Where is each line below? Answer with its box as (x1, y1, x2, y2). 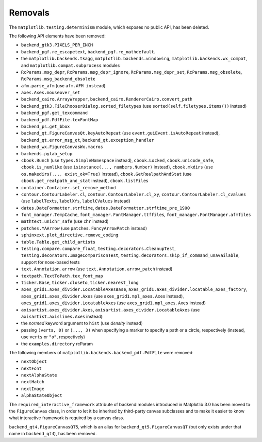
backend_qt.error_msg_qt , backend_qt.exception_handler (21, 137, 154, 143)
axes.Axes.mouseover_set (21, 90, 80, 96)
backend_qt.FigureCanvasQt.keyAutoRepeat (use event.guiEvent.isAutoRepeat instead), (21, 130, 220, 136)
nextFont (21, 365, 42, 371)
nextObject (21, 359, 47, 364)
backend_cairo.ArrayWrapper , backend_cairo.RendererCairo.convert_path (21, 96, 193, 102)
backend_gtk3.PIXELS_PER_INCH (21, 42, 93, 48)
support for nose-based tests (21, 259, 80, 265)
